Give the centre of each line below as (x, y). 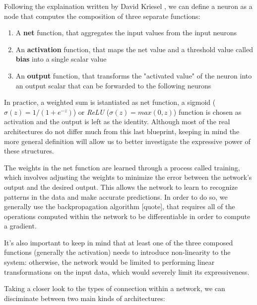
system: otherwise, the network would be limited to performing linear (109, 262)
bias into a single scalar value (61, 59)
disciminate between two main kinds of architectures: (85, 298)
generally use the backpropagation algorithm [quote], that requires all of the (120, 206)
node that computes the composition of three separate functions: (102, 16)
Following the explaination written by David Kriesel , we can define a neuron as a (128, 6)
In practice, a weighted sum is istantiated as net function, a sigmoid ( (110, 102)
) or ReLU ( (91, 112)
